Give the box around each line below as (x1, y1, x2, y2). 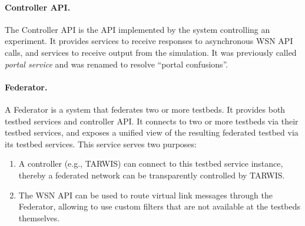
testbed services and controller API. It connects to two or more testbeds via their (5, 114, 299, 127)
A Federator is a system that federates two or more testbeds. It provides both (5, 103, 286, 115)
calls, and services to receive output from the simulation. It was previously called (5, 46, 297, 58)
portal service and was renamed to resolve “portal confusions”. (5, 58, 228, 70)
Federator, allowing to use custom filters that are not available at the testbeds (18, 200, 301, 212)
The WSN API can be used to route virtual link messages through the (18, 188, 273, 201)
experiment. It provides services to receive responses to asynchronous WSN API (5, 35, 293, 47)
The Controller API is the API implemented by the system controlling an (5, 23, 270, 35)
